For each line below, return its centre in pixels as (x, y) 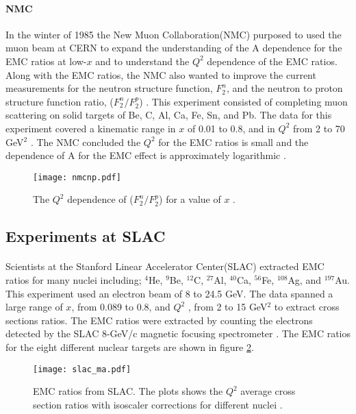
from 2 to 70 (319, 128)
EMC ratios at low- (46, 61)
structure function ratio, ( (60, 101)
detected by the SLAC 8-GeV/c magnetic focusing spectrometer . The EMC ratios (178, 333)
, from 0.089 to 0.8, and (121, 307)
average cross (268, 391)
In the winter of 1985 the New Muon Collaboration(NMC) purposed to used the (174, 34)
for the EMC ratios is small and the (233, 142)
